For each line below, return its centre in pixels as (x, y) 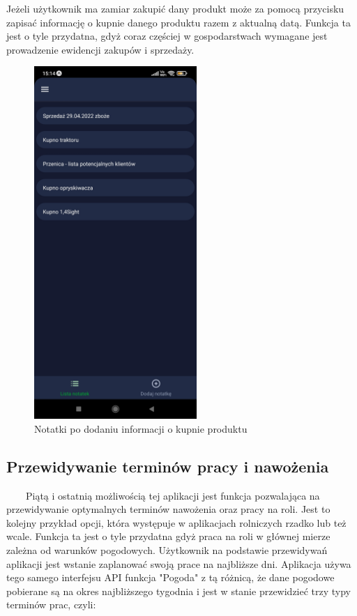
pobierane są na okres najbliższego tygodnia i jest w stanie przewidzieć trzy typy (179, 591)
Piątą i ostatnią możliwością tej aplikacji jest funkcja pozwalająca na (173, 495)
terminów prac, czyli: (51, 605)
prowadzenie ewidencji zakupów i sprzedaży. (100, 49)
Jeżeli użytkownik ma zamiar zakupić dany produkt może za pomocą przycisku (175, 8)
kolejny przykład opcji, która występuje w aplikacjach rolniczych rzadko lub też (176, 522)
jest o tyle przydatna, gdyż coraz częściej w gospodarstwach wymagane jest (167, 36)
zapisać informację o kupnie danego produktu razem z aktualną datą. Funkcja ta (178, 22)
